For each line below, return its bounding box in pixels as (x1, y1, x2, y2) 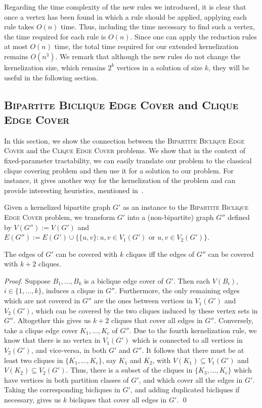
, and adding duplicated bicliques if (130, 384, 240, 395)
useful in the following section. (4, 72, 98, 82)
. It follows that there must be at (142, 345, 244, 355)
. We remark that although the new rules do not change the (55, 51, 241, 61)
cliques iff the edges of (125, 248, 194, 259)
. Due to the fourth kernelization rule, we (129, 325, 257, 335)
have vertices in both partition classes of (4, 374, 129, 385)
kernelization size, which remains (4, 62, 106, 72)
